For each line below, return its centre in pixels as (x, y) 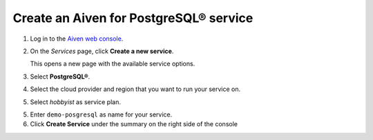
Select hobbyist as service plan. (75, 102)
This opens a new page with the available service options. (113, 64)
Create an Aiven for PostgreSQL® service (133, 18)
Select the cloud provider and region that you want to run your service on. (135, 89)
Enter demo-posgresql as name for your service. (101, 114)
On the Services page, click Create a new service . (102, 51)
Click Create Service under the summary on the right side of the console (134, 124)
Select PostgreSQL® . (60, 77)
